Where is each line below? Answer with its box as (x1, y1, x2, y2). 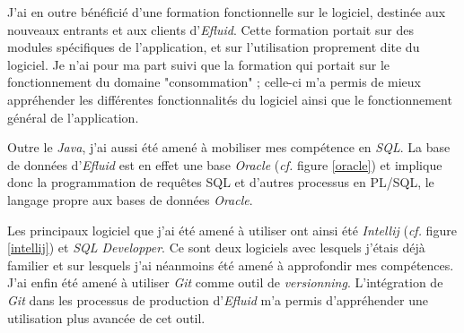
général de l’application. (7, 107, 139, 126)
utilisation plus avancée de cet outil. (7, 308, 206, 327)
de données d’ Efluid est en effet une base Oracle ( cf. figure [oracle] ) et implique (7, 155, 442, 174)
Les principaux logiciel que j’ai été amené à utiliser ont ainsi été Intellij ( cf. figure (7, 220, 457, 239)
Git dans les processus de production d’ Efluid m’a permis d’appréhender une (7, 290, 429, 309)
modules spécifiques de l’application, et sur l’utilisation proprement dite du (7, 38, 420, 56)
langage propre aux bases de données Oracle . (7, 190, 253, 209)
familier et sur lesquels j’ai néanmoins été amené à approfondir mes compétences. (7, 255, 454, 274)
